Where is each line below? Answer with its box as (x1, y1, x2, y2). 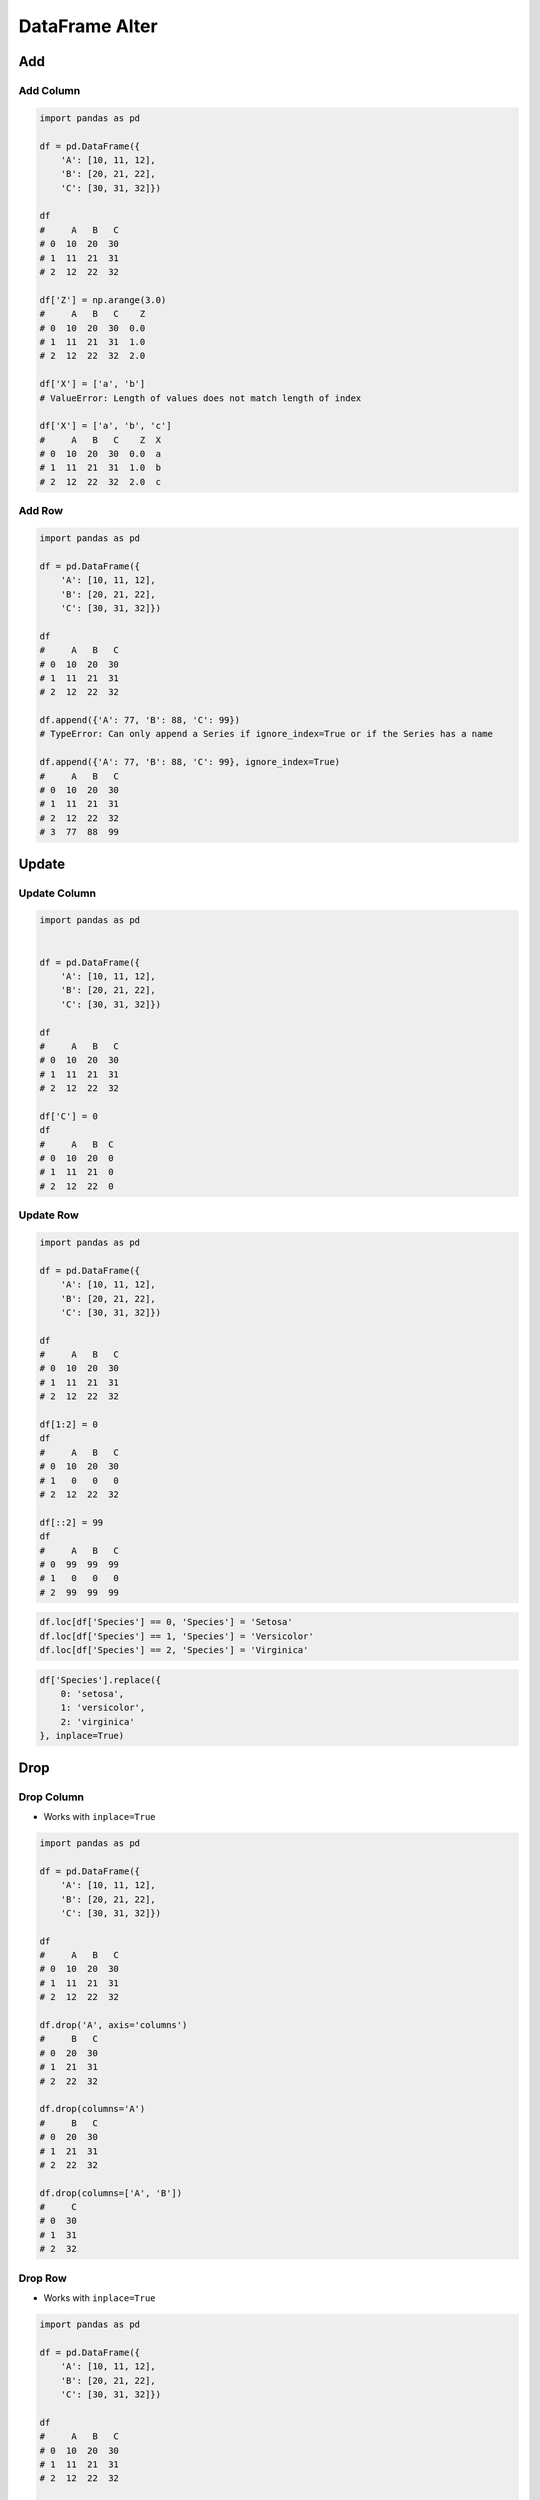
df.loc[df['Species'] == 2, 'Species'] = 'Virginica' (39, 1645, 309, 1656)
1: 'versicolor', (60, 1702, 146, 1714)
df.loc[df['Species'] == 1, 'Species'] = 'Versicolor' (39, 1630, 314, 1642)
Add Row (18, 504, 64, 518)
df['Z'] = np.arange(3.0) (39, 294, 167, 305)
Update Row (18, 1208, 79, 1222)
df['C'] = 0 (39, 1110, 99, 1122)
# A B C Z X (39, 434, 162, 445)
